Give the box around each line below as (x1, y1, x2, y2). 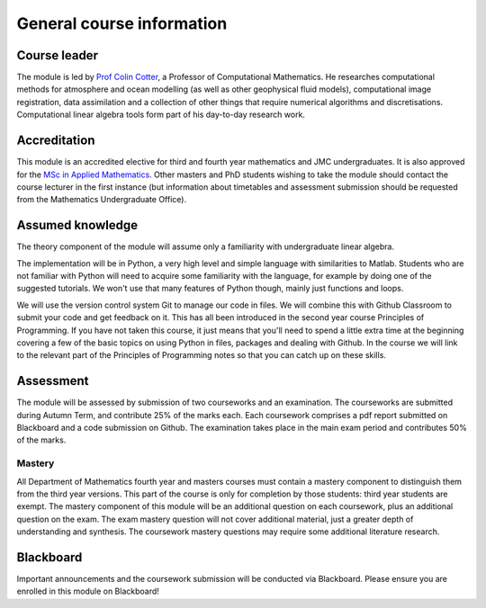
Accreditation (16, 133, 95, 148)
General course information (16, 13, 228, 33)
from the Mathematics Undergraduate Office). (16, 194, 187, 205)
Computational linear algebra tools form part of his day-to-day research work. (16, 109, 306, 121)
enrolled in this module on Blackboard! (16, 586, 159, 597)
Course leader (16, 48, 99, 63)
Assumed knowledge (16, 218, 139, 233)
